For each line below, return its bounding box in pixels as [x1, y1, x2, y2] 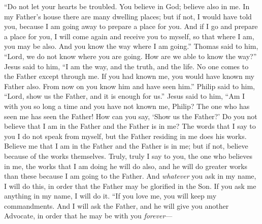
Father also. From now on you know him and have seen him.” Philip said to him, [4, 80, 255, 91]
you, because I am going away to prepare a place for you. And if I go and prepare [4, 21, 258, 32]
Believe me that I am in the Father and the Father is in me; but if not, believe [4, 141, 248, 151]
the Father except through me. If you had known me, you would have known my [4, 71, 254, 81]
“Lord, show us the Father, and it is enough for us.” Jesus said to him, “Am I [4, 91, 245, 101]
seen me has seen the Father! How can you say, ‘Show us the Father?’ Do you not [4, 110, 257, 121]
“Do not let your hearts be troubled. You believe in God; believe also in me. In [4, 1, 250, 11]
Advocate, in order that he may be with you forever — [4, 210, 173, 221]
